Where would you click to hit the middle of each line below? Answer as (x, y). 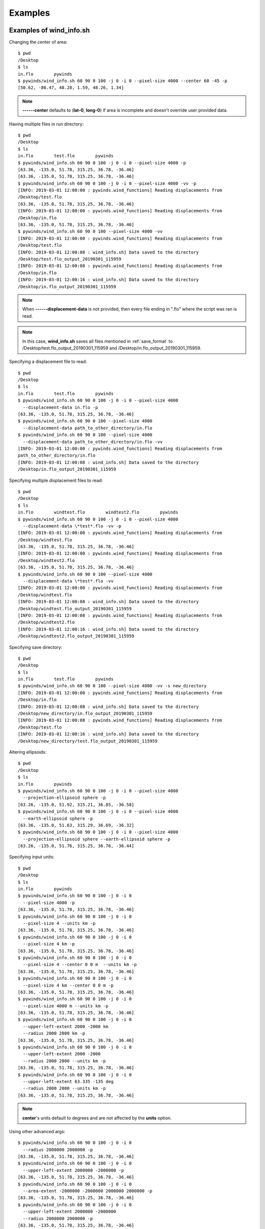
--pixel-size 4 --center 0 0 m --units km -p (80, 965)
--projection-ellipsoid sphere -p (64, 798)
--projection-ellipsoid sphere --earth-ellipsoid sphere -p (97, 839)
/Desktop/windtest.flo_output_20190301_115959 (75, 609)
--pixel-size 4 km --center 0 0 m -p (68, 985)
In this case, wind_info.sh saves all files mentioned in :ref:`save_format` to (97, 341)
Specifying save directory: (36, 647)
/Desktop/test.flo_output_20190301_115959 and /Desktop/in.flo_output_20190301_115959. (112, 348)
